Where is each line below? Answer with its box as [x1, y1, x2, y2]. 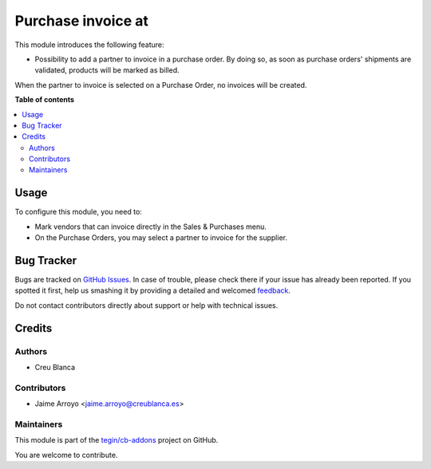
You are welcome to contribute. [14, 450, 118, 459]
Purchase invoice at [14, 12, 149, 30]
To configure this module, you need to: [14, 207, 143, 217]
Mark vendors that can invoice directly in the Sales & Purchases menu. [34, 222, 267, 231]
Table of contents [14, 95, 75, 104]
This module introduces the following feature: [14, 40, 164, 49]
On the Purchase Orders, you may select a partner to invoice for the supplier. [34, 233, 287, 242]
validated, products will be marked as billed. [34, 65, 180, 75]
